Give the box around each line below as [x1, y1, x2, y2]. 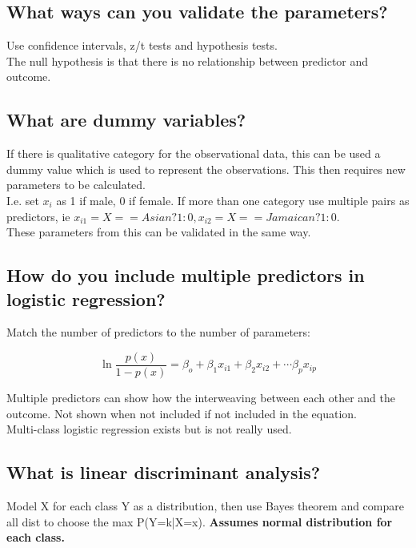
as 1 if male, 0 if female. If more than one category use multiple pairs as [56, 191, 410, 208]
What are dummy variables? [6, 107, 246, 132]
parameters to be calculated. [6, 176, 146, 193]
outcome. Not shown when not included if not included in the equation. [6, 405, 358, 421]
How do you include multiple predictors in [6, 263, 365, 288]
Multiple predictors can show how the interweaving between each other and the [6, 389, 396, 405]
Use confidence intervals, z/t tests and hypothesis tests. [6, 37, 278, 54]
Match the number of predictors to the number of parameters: [6, 324, 310, 340]
